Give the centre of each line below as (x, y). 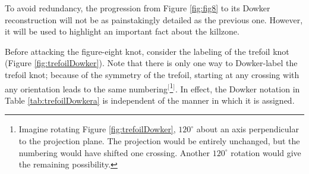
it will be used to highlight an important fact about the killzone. (122, 31)
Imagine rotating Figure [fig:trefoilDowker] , (97, 129)
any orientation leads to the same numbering (86, 88)
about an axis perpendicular (247, 129)
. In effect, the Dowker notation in (237, 88)
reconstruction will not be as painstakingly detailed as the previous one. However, (154, 19)
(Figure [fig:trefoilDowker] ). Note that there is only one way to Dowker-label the (151, 63)
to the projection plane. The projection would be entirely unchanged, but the (159, 141)
